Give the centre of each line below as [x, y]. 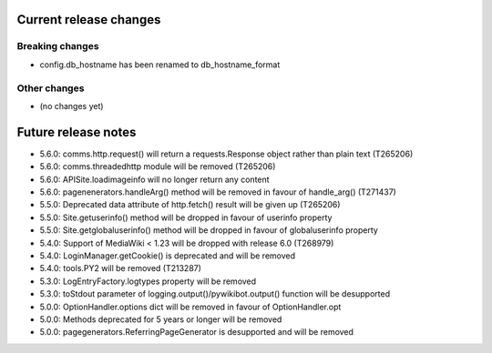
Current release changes [89, 20]
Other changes [51, 88]
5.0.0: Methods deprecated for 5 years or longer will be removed [161, 319]
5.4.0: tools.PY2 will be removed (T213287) [121, 268]
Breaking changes [58, 46]
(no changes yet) [72, 106]
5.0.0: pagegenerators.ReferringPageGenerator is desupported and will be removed [197, 332]
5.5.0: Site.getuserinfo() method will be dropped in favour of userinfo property [186, 217]
